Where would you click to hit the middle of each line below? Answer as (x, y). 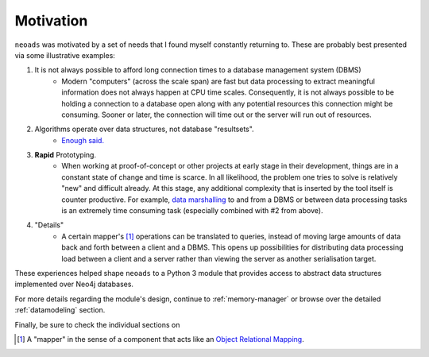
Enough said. (83, 140)
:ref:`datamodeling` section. (60, 310)
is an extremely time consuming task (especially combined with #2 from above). (192, 211)
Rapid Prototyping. (66, 155)
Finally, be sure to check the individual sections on (97, 324)
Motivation (51, 21)
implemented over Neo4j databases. (74, 284)
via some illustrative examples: (65, 55)
